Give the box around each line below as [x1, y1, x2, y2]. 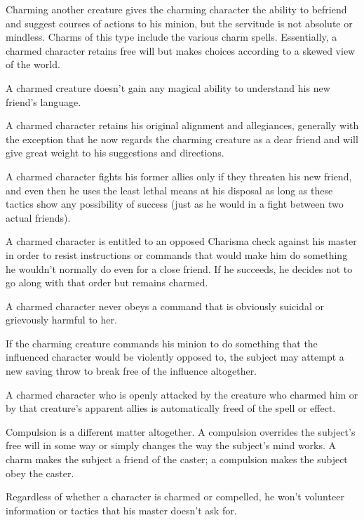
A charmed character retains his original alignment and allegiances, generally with [6, 118, 359, 133]
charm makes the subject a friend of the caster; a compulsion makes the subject [6, 452, 348, 467]
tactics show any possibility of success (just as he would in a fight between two [6, 196, 344, 211]
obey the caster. [6, 465, 74, 480]
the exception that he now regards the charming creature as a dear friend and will [6, 131, 358, 146]
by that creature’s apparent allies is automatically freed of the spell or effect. [6, 401, 336, 415]
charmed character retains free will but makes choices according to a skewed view [6, 43, 356, 58]
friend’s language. [6, 94, 81, 109]
